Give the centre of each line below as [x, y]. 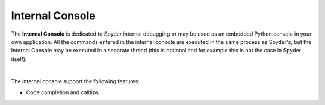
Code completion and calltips [63, 92]
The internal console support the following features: [75, 81]
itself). [19, 59]
